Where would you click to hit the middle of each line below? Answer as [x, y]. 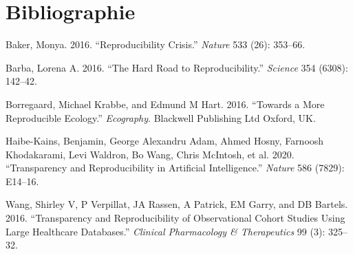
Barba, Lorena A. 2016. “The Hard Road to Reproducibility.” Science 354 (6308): [177, 67]
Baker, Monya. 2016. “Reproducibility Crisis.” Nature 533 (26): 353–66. [156, 44]
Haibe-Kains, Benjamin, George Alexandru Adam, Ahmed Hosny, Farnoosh [165, 141]
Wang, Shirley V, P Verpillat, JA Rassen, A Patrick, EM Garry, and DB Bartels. [177, 204]
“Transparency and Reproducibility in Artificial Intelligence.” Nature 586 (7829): [175, 168]
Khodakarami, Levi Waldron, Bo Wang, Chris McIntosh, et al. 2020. [150, 154]
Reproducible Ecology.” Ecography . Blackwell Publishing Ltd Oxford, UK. [161, 117]
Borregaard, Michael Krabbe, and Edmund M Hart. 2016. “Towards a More [165, 104]
